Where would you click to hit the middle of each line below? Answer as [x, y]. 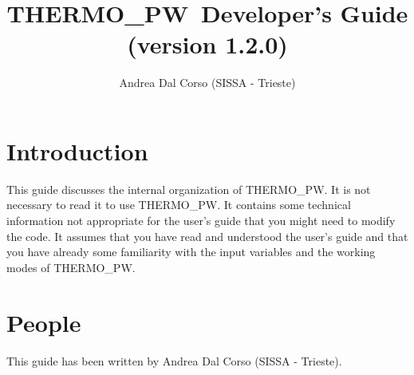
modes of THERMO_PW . [71, 267]
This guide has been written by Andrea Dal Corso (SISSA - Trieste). [174, 360]
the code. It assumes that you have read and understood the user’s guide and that [207, 236]
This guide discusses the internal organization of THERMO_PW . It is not [189, 189]
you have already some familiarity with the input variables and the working [191, 252]
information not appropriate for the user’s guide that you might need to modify [201, 221]
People [44, 322]
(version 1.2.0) [207, 44]
